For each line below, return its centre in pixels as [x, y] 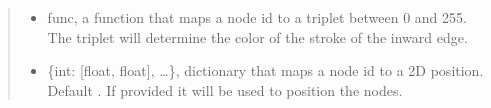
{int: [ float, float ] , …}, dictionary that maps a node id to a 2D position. [265, 70]
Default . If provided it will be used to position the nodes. [225, 89]
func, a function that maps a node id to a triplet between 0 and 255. [257, 17]
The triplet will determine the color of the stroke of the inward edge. [257, 36]
